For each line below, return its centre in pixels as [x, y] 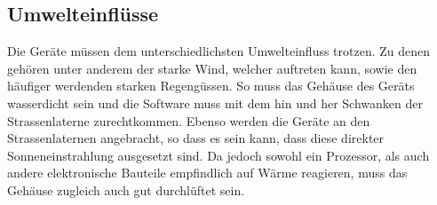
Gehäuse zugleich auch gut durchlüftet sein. [126, 189]
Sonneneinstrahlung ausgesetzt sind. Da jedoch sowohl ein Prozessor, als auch [218, 155]
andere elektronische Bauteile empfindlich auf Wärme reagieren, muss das [207, 173]
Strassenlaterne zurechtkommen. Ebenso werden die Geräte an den [189, 120]
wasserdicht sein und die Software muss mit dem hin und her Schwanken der [215, 102]
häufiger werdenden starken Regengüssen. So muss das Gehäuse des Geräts [211, 86]
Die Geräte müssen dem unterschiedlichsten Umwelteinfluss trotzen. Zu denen [219, 51]
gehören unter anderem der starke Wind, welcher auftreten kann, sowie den [212, 68]
